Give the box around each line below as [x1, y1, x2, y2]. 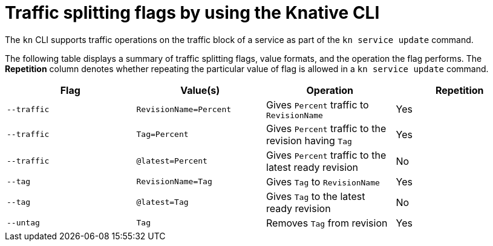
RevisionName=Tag [136, 177, 212, 187]
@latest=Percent [136, 156, 207, 166]
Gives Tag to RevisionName [266, 175, 380, 188]
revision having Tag [266, 134, 352, 147]
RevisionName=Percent [136, 104, 232, 114]
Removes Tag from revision [266, 216, 388, 229]
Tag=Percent [136, 130, 189, 139]
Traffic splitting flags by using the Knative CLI [5, 2, 380, 23]
